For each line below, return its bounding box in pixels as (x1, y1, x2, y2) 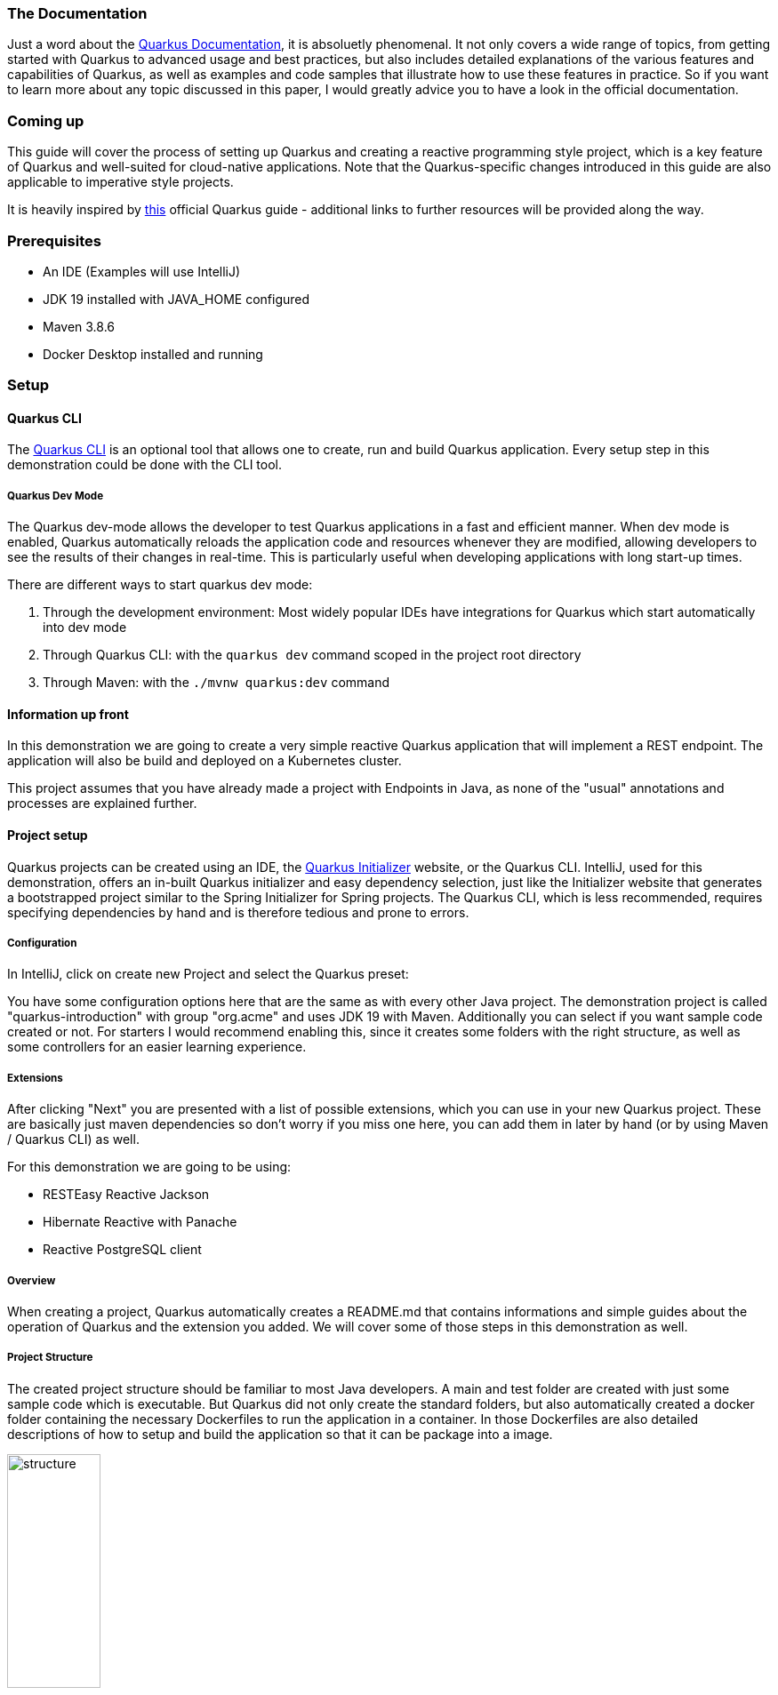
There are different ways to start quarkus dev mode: (7, 577, 313, 593)
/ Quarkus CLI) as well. (7, 1131, 140, 1147)
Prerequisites (7, 231, 101, 250)
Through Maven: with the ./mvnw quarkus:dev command (43, 675, 390, 691)
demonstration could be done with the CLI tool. (7, 457, 283, 473)
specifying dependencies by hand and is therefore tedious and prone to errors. (7, 904, 469, 920)
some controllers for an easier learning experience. (7, 1039, 307, 1055)
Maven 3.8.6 (43, 318, 116, 334)
